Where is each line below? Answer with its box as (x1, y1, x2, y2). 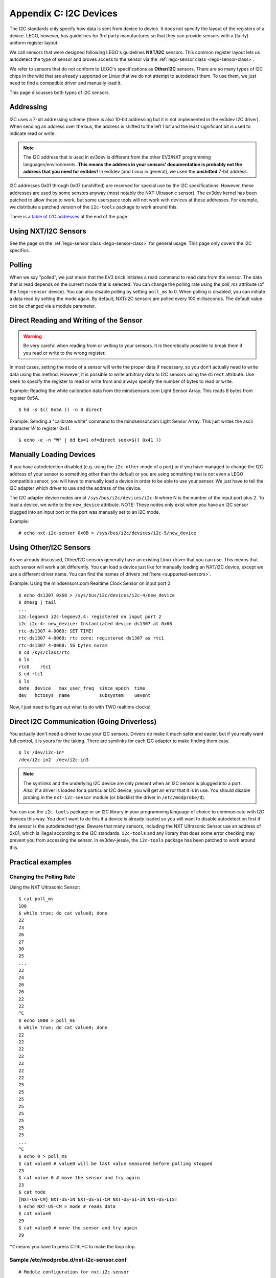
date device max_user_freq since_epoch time (18, 685, 146, 691)
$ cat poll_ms (18, 896, 54, 902)
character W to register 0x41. (9, 425, 71, 431)
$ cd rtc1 (18, 671, 43, 677)
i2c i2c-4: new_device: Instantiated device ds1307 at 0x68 (18, 621, 172, 627)
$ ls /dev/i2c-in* (18, 749, 65, 756)
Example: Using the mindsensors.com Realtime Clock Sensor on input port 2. (9, 580, 172, 586)
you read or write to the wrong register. (23, 350, 106, 356)
